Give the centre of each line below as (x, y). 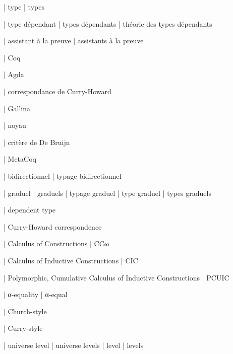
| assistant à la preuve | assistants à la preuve (74, 41)
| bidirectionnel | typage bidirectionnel (63, 175)
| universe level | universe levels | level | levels (74, 345)
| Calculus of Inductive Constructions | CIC (71, 260)
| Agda (14, 74)
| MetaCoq (20, 159)
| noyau (15, 125)
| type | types (24, 7)
